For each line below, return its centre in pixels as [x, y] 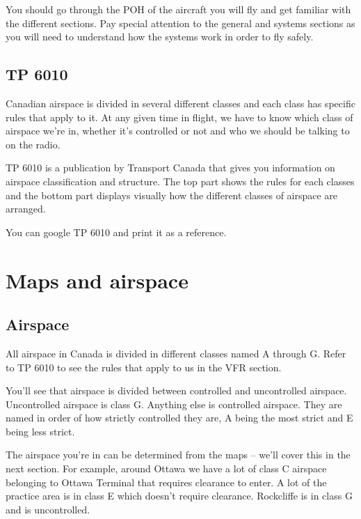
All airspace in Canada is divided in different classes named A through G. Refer [176, 353]
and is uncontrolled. [48, 509]
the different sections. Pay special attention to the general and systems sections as [180, 23]
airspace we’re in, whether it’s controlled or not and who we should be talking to [178, 131]
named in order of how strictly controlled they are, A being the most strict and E [179, 418]
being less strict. [40, 431]
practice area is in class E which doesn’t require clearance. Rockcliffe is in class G [179, 496]
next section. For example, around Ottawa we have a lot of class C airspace [166, 468]
